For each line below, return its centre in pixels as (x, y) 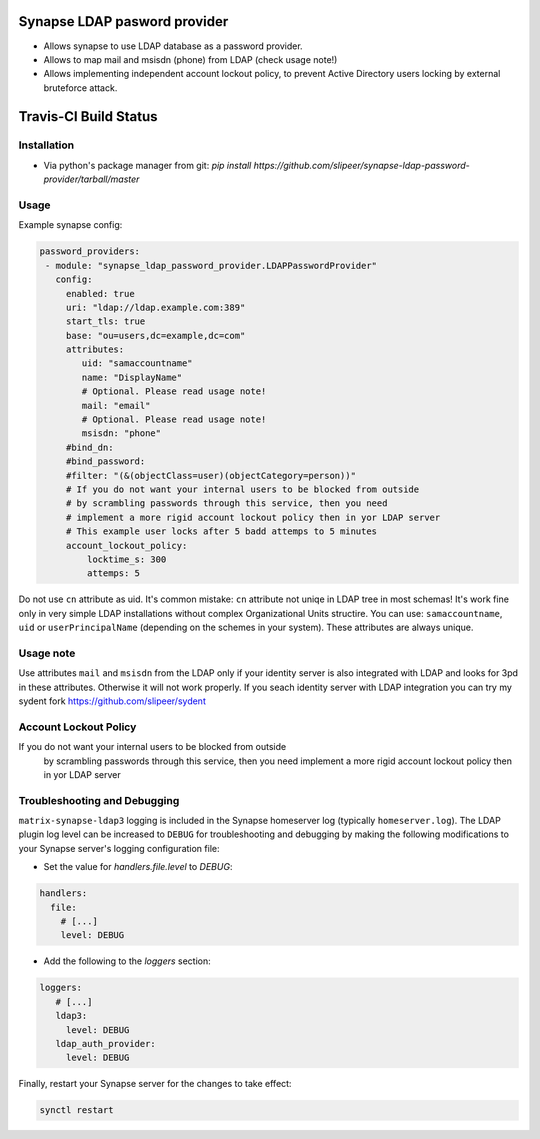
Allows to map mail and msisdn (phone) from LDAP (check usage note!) (190, 59)
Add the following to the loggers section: (127, 961)
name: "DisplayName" (132, 377)
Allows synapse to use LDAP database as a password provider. (173, 46)
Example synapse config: (70, 225)
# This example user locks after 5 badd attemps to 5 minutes (221, 531)
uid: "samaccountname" (137, 363)
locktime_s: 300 (126, 559)
